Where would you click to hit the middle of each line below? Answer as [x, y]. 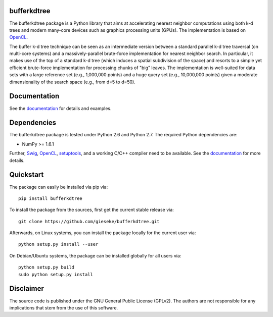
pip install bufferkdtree [51, 198]
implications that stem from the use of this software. [64, 307]
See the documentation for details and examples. [60, 108]
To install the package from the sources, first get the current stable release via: [92, 210]
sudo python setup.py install [56, 274]
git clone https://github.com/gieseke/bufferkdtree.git [89, 221]
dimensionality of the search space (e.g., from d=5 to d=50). [73, 82]
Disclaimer [27, 288]
